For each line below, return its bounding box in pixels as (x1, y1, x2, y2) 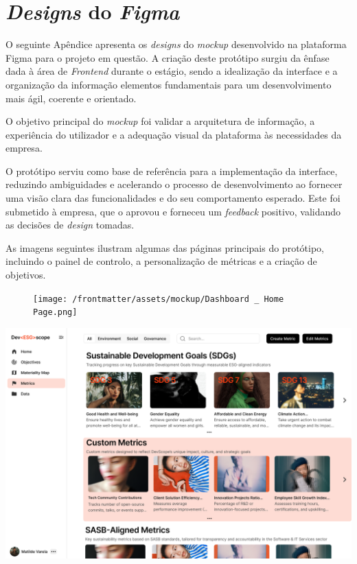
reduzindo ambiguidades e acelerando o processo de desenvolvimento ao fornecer (5, 177, 343, 191)
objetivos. (5, 268, 46, 282)
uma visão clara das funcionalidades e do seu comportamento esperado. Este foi (5, 191, 341, 205)
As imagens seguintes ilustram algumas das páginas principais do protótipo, (5, 240, 324, 255)
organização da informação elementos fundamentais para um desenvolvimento (5, 77, 332, 91)
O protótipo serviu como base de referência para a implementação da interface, (5, 163, 338, 178)
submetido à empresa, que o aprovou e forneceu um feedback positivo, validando (5, 204, 341, 218)
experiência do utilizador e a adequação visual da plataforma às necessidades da (5, 127, 342, 141)
